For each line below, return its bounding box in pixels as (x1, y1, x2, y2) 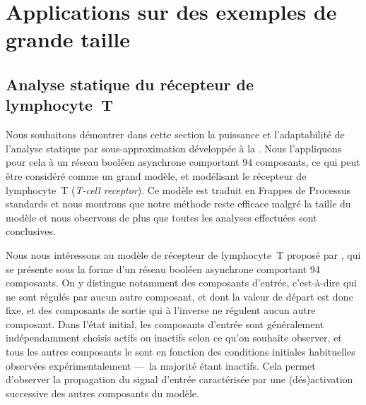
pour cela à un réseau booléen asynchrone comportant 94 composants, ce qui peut (6, 155, 360, 169)
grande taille (6, 25, 131, 54)
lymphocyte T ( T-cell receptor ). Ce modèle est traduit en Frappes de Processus (6, 182, 351, 197)
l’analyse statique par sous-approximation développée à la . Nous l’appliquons (6, 140, 342, 155)
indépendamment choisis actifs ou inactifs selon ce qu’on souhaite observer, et (6, 330, 342, 345)
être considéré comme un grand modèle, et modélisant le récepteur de (6, 168, 307, 183)
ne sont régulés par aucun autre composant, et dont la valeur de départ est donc (6, 289, 353, 303)
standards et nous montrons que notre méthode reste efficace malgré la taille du (6, 196, 351, 211)
